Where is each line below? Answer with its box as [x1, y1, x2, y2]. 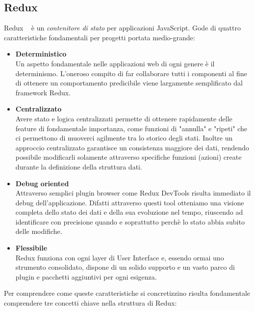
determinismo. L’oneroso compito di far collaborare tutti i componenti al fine [15, 68, 247, 78]
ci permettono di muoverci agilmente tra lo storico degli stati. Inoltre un [15, 133, 233, 143]
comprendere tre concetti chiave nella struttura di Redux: [4, 298, 177, 308]
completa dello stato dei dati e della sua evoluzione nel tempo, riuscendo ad [15, 207, 243, 217]
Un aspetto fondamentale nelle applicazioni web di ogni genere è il [15, 58, 215, 68]
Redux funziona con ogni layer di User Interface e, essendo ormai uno [15, 252, 224, 262]
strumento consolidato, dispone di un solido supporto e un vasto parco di [15, 262, 235, 272]
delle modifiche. [15, 226, 62, 236]
